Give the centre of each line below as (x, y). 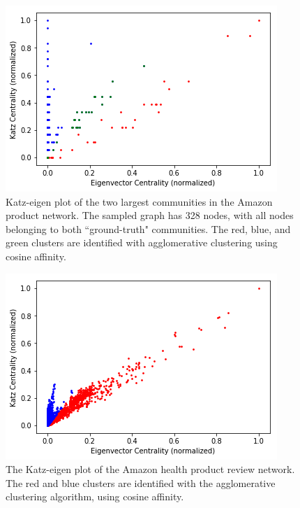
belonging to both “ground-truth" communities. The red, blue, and (148, 228)
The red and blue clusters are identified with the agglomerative (141, 482)
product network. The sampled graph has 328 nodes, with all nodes (150, 215)
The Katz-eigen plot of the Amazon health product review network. (150, 469)
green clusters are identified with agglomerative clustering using (142, 242)
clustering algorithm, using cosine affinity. (95, 496)
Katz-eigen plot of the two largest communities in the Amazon (139, 201)
